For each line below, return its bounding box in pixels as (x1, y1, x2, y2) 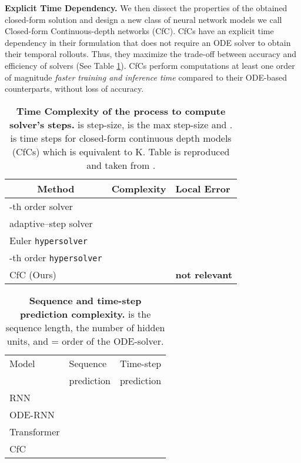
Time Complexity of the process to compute (16, 104, 226, 118)
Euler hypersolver (9, 233, 88, 247)
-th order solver (9, 199, 73, 213)
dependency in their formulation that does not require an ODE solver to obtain (5, 36, 291, 48)
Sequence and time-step (29, 293, 142, 307)
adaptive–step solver (9, 216, 93, 230)
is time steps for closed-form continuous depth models (10, 131, 232, 145)
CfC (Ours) (9, 267, 56, 281)
